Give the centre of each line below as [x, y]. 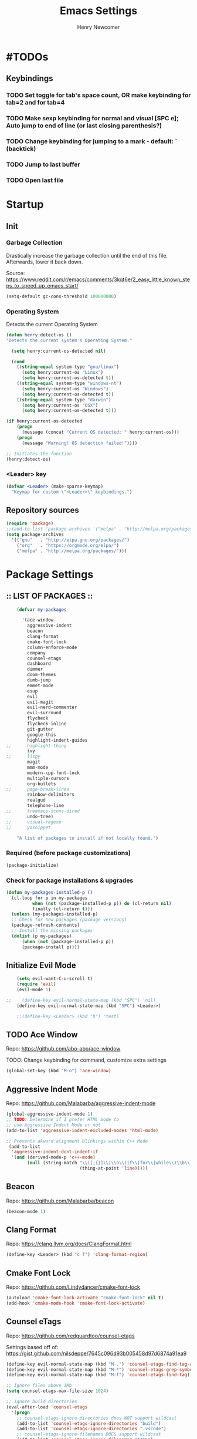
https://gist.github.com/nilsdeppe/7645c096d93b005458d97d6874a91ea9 [96, 1353]
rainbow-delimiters [51, 795]
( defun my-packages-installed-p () [50, 892]
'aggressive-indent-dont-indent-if [55, 1152]
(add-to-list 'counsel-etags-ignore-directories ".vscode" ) [91, 1429]
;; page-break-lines [38, 789]
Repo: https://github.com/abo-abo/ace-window [63, 1049]
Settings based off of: [32, 1347]
